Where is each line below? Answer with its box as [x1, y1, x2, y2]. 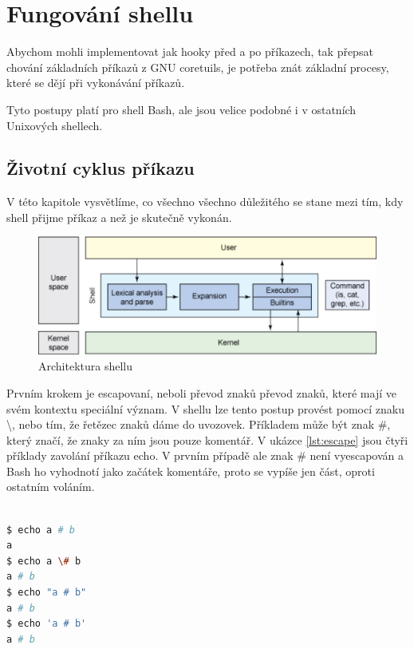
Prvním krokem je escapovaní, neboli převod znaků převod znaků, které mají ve [6, 384, 396, 401]
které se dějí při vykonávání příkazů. [6, 74, 185, 91]
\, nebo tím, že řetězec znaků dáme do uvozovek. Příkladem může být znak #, [6, 416, 391, 433]
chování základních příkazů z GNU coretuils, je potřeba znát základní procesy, [6, 58, 389, 75]
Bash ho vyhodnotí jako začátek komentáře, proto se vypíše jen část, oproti [6, 462, 375, 479]
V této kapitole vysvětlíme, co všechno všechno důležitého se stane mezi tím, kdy [6, 193, 404, 210]
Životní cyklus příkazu [6, 156, 195, 180]
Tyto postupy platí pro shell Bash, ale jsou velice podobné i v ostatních [6, 101, 357, 117]
